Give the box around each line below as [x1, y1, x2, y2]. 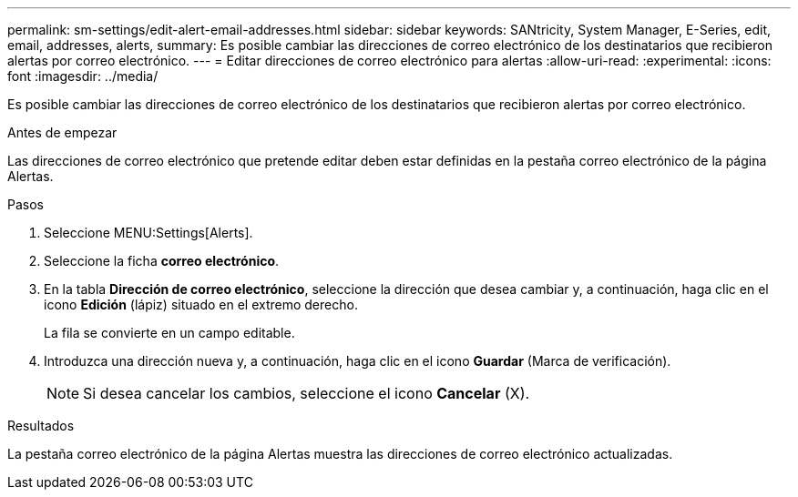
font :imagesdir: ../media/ [7, 68, 159, 84]
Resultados [7, 418, 75, 433]
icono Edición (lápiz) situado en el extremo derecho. [44, 297, 358, 312]
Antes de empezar [7, 125, 118, 140]
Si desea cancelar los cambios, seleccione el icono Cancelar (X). [83, 384, 530, 402]
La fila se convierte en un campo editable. [44, 325, 295, 340]
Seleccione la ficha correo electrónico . [44, 253, 280, 269]
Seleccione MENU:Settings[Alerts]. [44, 225, 253, 240]
